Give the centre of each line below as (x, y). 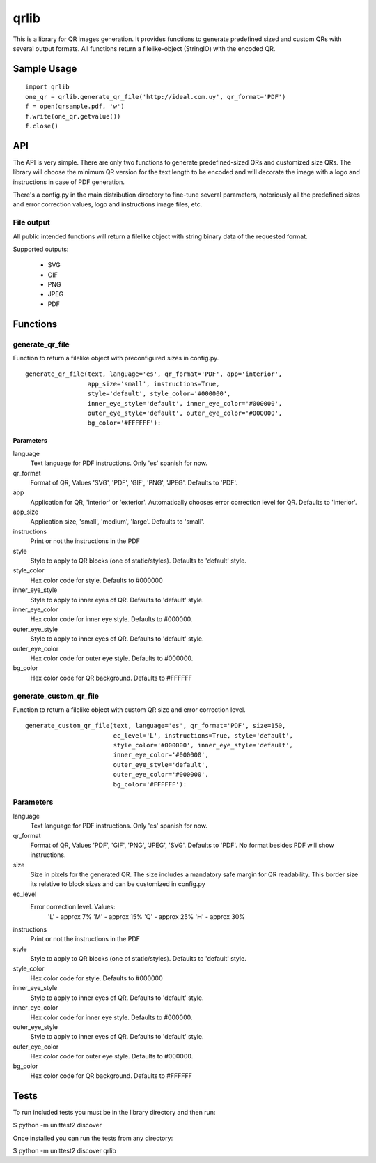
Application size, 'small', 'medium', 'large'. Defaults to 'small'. (117, 522)
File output (31, 222)
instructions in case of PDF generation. (69, 182)
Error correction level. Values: (73, 907)
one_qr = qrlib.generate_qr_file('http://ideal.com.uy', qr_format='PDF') (156, 97)
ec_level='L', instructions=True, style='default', (203, 735)
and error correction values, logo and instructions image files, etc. (108, 204)
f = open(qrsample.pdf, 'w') (75, 107)
